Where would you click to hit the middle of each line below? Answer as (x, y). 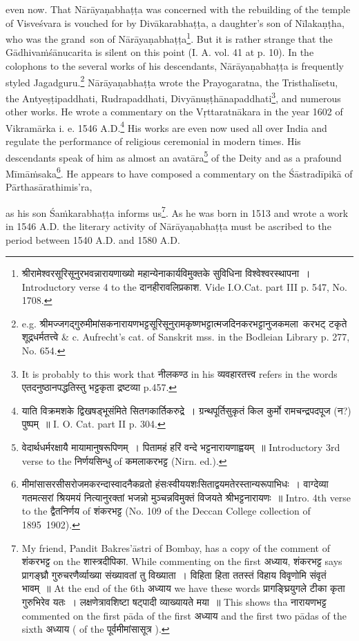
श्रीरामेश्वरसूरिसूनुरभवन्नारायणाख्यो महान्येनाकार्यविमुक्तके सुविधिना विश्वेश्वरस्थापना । (166, 273)
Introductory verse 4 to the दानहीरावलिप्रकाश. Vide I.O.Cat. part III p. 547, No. (185, 286)
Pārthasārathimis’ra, (49, 187)
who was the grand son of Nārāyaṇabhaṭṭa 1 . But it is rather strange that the (169, 38)
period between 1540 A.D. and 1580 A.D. (93, 239)
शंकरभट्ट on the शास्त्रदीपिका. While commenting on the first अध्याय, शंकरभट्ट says (182, 561)
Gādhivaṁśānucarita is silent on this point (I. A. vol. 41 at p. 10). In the (160, 52)
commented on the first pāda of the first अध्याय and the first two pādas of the (184, 615)
